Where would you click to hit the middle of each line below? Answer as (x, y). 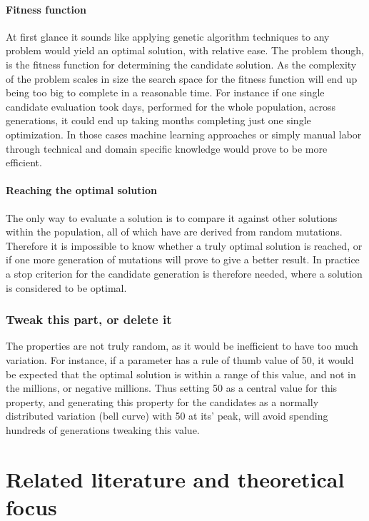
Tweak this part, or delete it (89, 319)
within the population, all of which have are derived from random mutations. (174, 232)
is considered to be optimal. (66, 287)
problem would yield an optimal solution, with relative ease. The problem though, (185, 50)
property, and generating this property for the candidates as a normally (162, 401)
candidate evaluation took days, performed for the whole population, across (171, 106)
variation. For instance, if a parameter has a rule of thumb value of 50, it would (180, 359)
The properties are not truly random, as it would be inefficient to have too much (182, 346)
